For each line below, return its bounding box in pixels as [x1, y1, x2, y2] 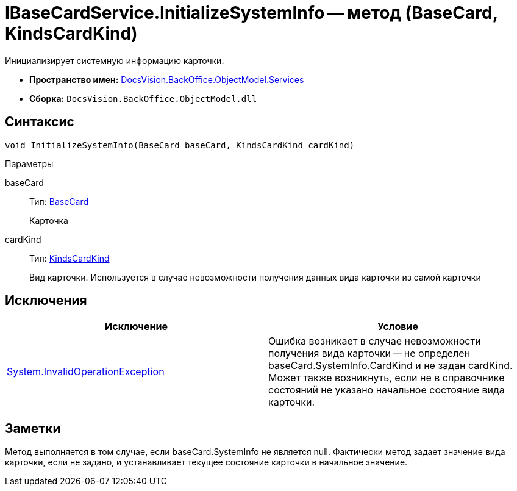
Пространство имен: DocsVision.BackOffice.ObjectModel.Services [29, 74, 304, 85]
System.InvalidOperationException [7, 365, 165, 378]
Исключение [105, 320, 168, 333]
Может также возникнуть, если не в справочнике [268, 371, 505, 384]
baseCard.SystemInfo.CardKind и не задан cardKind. [268, 359, 513, 372]
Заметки [5, 420, 61, 436]
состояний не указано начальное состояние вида [268, 384, 505, 396]
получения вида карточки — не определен [268, 347, 471, 360]
